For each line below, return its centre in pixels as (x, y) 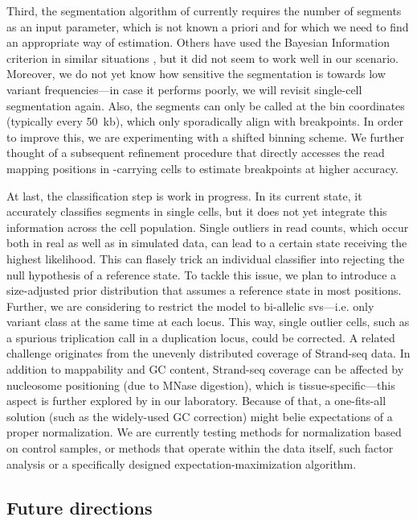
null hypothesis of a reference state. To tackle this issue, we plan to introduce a (202, 274)
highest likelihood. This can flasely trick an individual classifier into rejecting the (206, 258)
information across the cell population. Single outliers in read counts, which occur (208, 227)
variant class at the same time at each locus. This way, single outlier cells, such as (208, 322)
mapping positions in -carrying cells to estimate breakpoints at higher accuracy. (202, 168)
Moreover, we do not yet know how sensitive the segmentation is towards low (196, 74)
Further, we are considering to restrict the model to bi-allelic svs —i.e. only (190, 306)
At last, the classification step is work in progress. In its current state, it (184, 195)
